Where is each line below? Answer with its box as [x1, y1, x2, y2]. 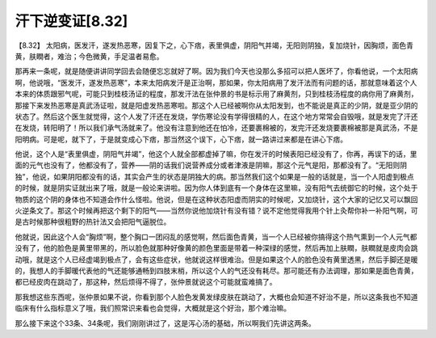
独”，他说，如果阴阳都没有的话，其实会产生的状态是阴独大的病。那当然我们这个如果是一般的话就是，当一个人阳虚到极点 [15, 171, 415, 181]
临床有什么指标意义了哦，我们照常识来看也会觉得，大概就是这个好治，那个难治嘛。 [15, 303, 291, 313]
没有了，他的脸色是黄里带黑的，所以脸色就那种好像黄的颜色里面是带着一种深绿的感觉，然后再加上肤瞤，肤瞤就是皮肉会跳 [15, 243, 418, 253]
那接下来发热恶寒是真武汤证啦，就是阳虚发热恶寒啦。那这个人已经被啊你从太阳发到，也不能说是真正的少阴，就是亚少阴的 [15, 100, 418, 110]
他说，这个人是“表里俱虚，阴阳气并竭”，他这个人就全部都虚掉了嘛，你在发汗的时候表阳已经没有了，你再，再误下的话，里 [15, 150, 417, 159]
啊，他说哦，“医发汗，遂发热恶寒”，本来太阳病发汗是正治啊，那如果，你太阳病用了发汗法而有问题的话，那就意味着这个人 [15, 78, 417, 87]
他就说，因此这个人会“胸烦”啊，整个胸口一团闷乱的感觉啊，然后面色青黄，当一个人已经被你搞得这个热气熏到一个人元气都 [15, 231, 417, 242]
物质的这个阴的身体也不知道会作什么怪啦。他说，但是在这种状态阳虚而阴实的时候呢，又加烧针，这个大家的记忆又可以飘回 [15, 194, 418, 204]
